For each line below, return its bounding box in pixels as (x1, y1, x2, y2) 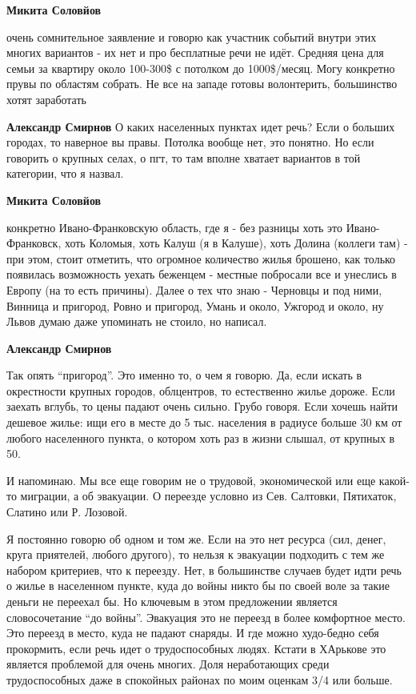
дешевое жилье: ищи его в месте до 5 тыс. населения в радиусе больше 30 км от (6, 414, 402, 431)
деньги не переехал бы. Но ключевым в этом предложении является (6, 593, 338, 609)
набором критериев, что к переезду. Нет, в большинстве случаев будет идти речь (6, 561, 402, 578)
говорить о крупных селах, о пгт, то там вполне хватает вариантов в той (6, 149, 361, 166)
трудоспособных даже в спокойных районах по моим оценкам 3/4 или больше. (6, 671, 393, 688)
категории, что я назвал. (6, 165, 124, 182)
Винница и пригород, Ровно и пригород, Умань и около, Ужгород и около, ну (6, 297, 384, 314)
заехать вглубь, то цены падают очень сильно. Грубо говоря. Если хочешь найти (6, 398, 398, 415)
